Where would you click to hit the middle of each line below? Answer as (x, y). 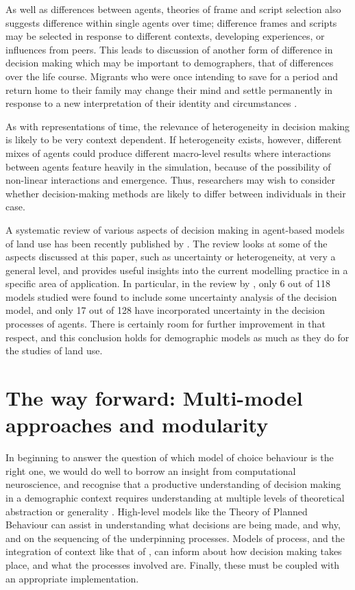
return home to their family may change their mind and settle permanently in (169, 89)
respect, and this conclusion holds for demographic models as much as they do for (177, 337)
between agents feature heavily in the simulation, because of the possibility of (168, 166)
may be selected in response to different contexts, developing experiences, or (165, 36)
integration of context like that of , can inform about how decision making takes (174, 551)
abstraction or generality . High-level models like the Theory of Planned (157, 511)
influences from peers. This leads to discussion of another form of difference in (169, 49)
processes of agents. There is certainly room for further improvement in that (166, 324)
